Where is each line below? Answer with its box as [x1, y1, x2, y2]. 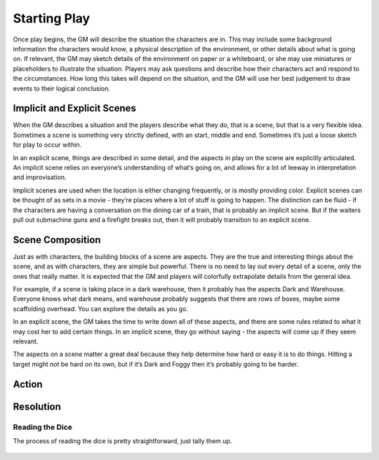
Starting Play [13, 11, 91, 26]
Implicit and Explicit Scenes [13, 103, 137, 114]
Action [13, 378, 43, 390]
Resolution [13, 400, 61, 412]
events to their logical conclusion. [13, 84, 110, 93]
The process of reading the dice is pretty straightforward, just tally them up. [13, 436, 232, 445]
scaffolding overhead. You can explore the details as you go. [13, 304, 189, 313]
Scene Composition [13, 234, 101, 246]
